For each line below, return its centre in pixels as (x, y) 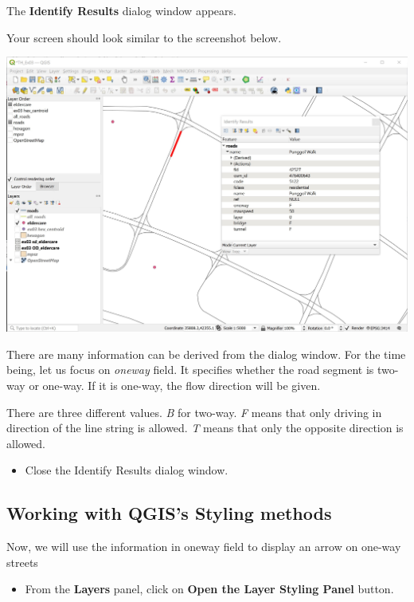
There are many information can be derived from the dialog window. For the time (206, 354)
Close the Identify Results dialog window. (127, 470)
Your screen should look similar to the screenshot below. (144, 37)
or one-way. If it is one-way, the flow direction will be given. (175, 385)
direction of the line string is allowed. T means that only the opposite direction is (205, 428)
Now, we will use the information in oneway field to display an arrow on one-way (204, 547)
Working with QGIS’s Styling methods (169, 513)
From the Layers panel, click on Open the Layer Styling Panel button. (209, 589)
